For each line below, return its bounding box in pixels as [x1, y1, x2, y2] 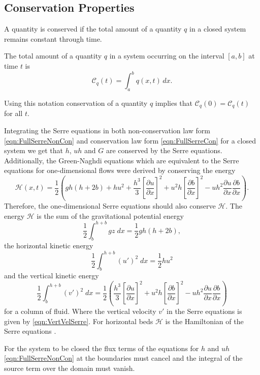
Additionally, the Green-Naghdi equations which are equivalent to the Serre [4, 155, 239, 165]
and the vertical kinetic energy [4, 270, 99, 281]
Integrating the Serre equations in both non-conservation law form [4, 125, 210, 135]
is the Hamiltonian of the [165, 315, 244, 326]
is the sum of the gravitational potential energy [37, 210, 184, 221]
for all [4, 108, 23, 119]
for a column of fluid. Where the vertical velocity [4, 305, 156, 316]
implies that [155, 97, 193, 108]
